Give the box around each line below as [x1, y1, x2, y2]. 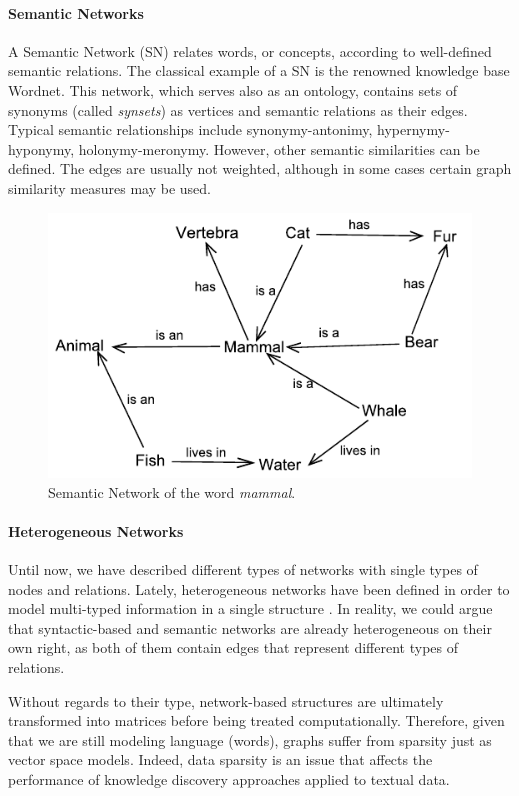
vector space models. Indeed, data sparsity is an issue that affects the [8, 749, 433, 770]
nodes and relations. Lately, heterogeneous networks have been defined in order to [8, 578, 510, 599]
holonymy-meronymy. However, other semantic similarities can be [78, 138, 480, 159]
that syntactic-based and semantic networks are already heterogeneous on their [8, 617, 492, 638]
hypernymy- [377, 119, 450, 140]
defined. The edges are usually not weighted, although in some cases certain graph [8, 158, 512, 179]
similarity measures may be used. [8, 177, 211, 198]
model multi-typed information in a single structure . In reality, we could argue [8, 598, 493, 619]
